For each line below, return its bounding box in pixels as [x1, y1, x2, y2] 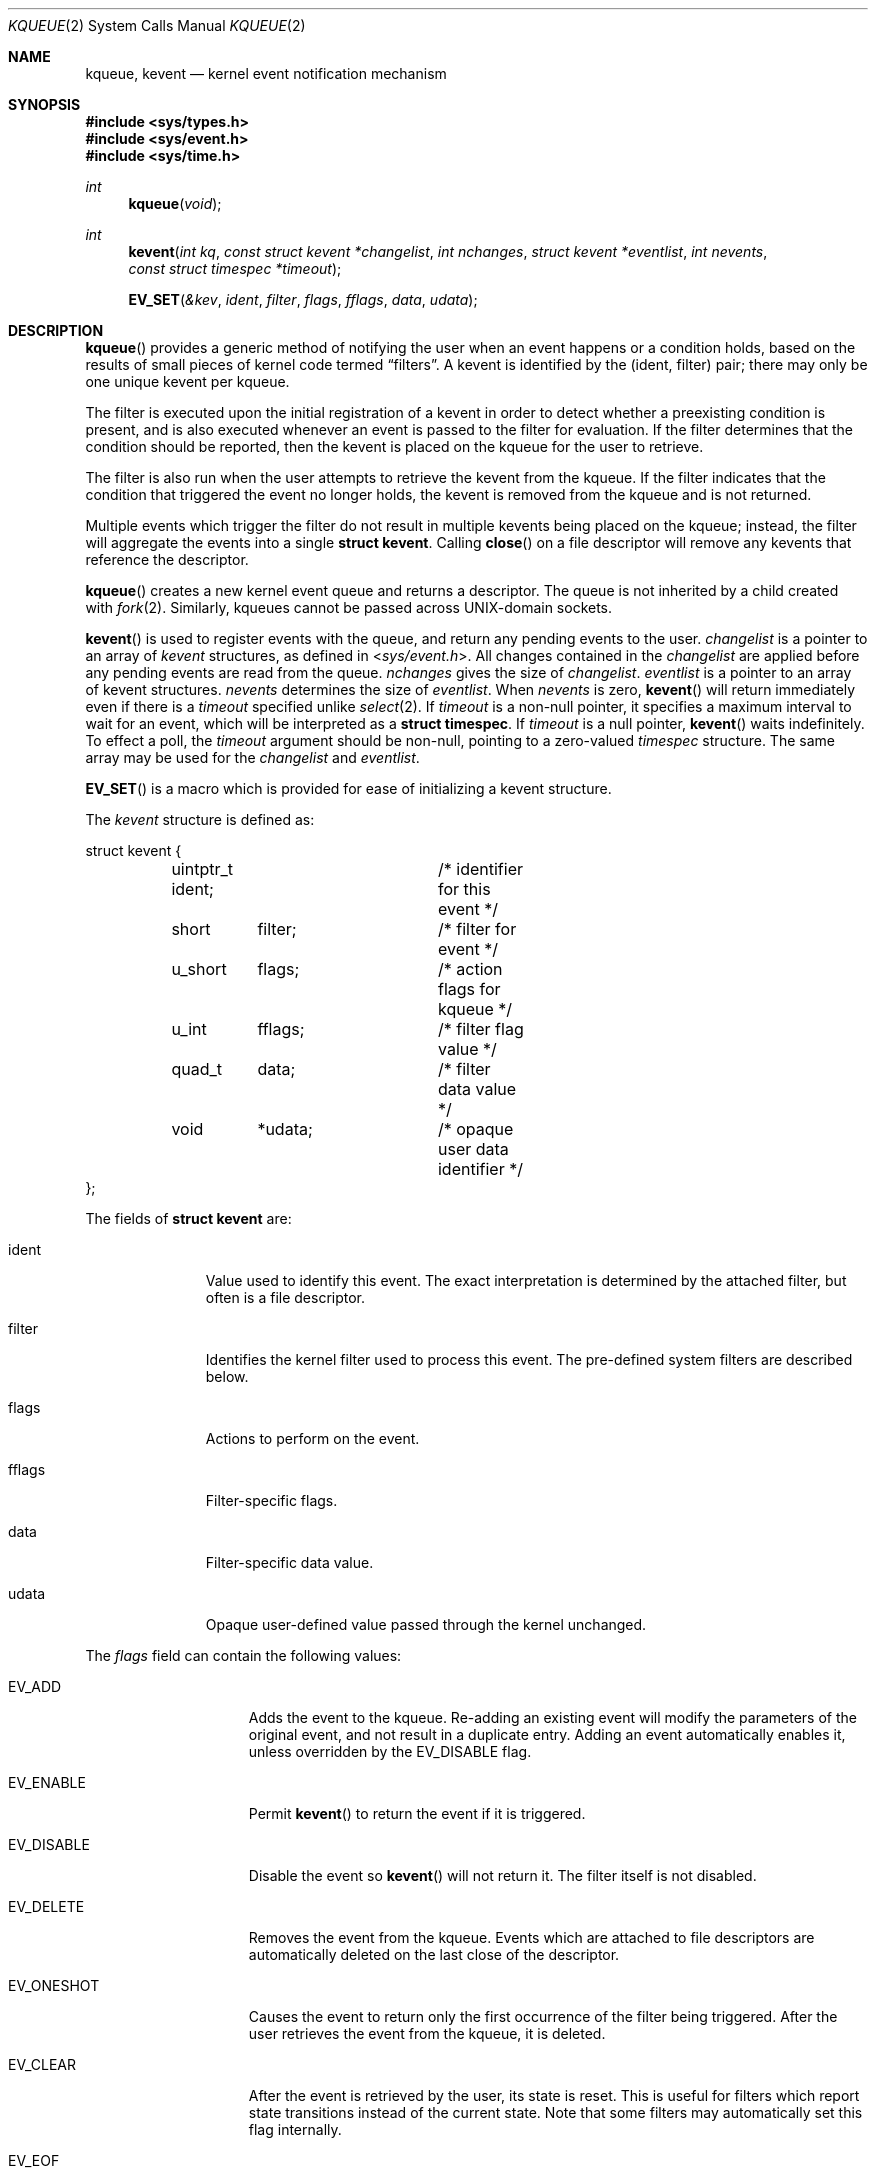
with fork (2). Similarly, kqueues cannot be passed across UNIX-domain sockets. [85, 599, 613, 616]
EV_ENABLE [8, 1774, 86, 1791]
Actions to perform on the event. [205, 1430, 420, 1447]
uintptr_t [171, 859, 233, 879]
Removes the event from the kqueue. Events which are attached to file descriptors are [248, 1929, 815, 1946]
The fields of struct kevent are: [85, 1210, 292, 1227]
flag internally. [248, 2121, 342, 2138]
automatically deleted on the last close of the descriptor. [248, 1946, 620, 1963]
